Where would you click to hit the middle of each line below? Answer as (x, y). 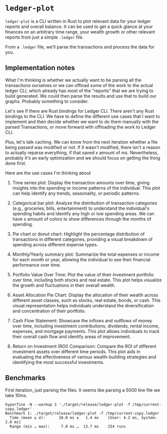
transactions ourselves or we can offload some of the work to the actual (79, 85)
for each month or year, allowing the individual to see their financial (81, 259)
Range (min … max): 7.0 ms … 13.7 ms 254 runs (68, 426)
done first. (16, 163)
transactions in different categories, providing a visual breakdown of (83, 239)
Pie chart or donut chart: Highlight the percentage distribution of (79, 234)
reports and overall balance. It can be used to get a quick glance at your (79, 27)
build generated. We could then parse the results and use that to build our (81, 96)
